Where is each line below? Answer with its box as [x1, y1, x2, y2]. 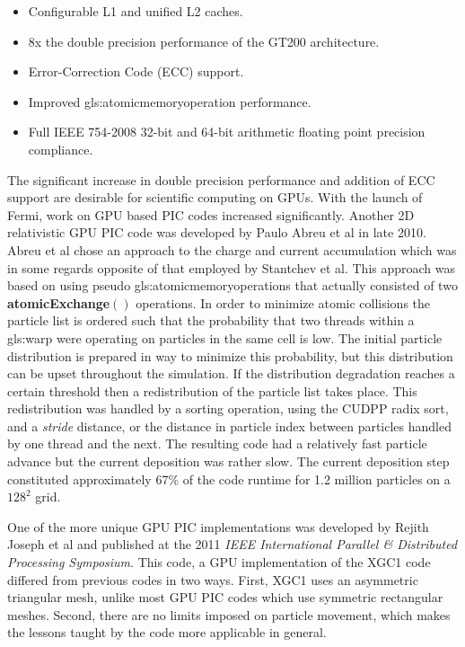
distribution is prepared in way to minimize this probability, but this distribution [7, 346, 453, 365]
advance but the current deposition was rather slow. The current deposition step [7, 452, 450, 471]
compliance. [28, 139, 93, 158]
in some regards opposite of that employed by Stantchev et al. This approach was [7, 258, 456, 277]
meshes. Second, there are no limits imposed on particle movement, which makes [7, 605, 451, 624]
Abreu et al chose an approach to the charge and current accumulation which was [7, 240, 457, 259]
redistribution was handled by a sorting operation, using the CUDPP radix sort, [7, 399, 449, 418]
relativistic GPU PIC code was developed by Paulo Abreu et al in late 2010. [7, 223, 426, 242]
